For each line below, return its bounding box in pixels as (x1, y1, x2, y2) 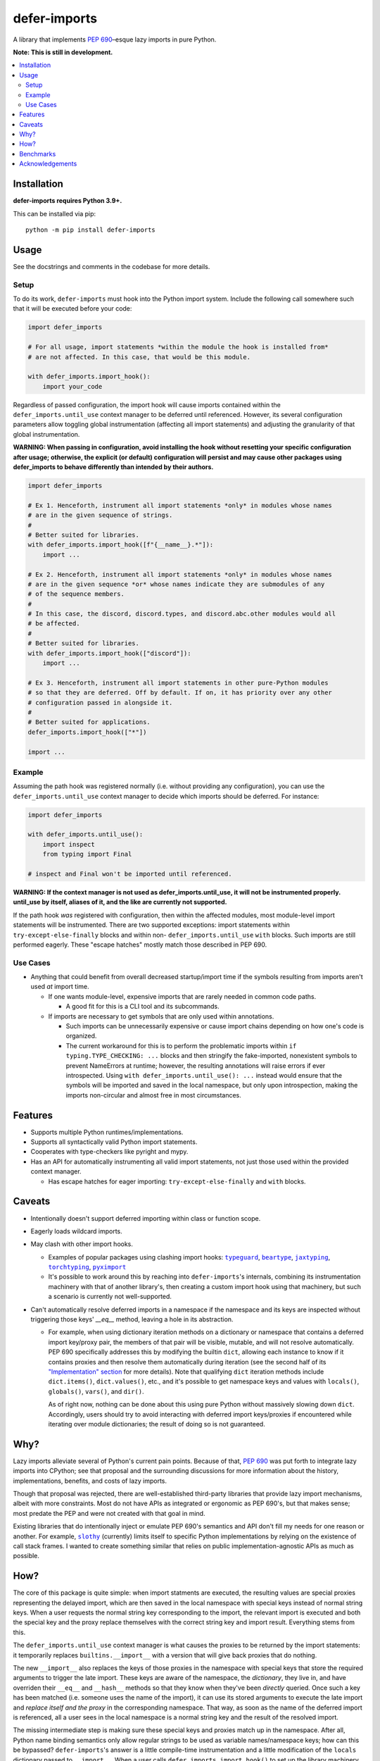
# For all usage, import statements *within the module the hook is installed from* (27, 343, 329, 351)
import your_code (42, 382, 103, 390)
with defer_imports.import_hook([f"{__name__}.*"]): (27, 541, 214, 549)
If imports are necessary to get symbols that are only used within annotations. (48, 1012, 274, 1021)
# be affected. (27, 620, 80, 628)
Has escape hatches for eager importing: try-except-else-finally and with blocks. (48, 1177, 306, 1186)
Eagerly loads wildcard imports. (30, 1226, 122, 1236)
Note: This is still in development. (13, 48, 113, 56)
